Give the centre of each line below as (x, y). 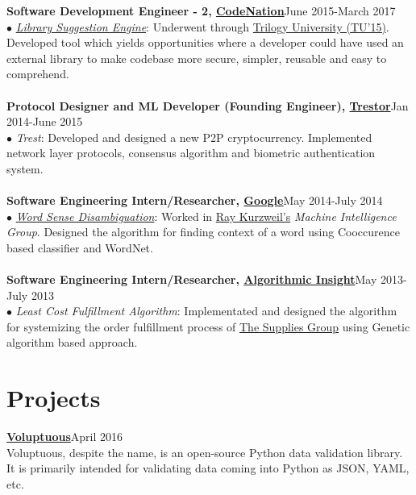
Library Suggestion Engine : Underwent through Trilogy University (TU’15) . (202, 26)
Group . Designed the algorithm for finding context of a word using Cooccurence (203, 232)
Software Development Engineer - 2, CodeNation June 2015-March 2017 (201, 10)
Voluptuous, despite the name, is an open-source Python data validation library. (205, 452)
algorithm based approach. (72, 342)
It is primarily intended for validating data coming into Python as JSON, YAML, (208, 468)
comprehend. (38, 74)
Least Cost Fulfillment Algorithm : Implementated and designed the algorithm (206, 311)
